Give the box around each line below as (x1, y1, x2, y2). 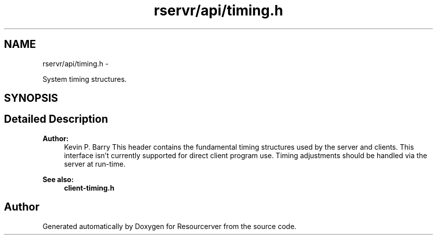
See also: (42, 175, 74, 184)
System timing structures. (42, 74, 127, 83)
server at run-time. (64, 159, 126, 168)
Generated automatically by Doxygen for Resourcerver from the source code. (42, 222, 297, 231)
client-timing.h (64, 183, 115, 192)
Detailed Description (4, 113, 108, 126)
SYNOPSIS (4, 92, 58, 105)
